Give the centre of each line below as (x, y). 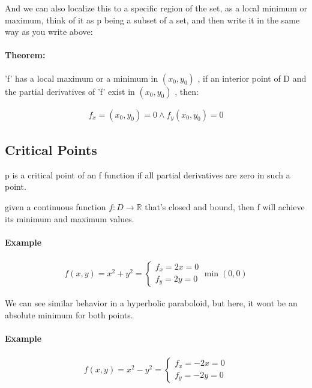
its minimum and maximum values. (70, 218)
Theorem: (25, 55)
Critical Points (51, 150)
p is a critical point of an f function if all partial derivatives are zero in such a (148, 174)
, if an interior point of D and (252, 78)
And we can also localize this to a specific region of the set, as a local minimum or (156, 8)
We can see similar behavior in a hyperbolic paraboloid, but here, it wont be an (151, 303)
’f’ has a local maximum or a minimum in (82, 78)
